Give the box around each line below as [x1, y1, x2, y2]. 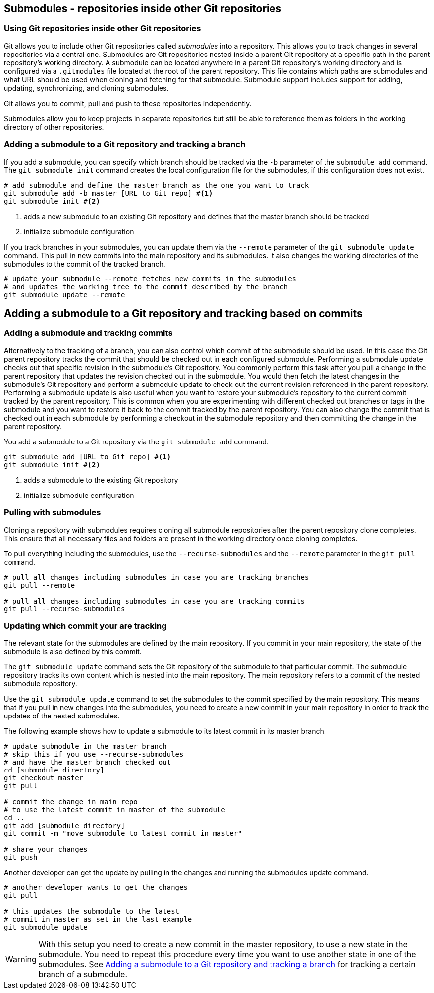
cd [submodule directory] [4, 766, 105, 774]
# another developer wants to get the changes [4, 883, 188, 892]
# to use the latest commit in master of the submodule [4, 806, 225, 814]
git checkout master [4, 774, 84, 782]
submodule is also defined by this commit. [4, 647, 142, 656]
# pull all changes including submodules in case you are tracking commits [4, 597, 305, 605]
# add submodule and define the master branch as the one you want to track [4, 181, 309, 189]
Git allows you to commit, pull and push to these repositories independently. [4, 99, 252, 108]
